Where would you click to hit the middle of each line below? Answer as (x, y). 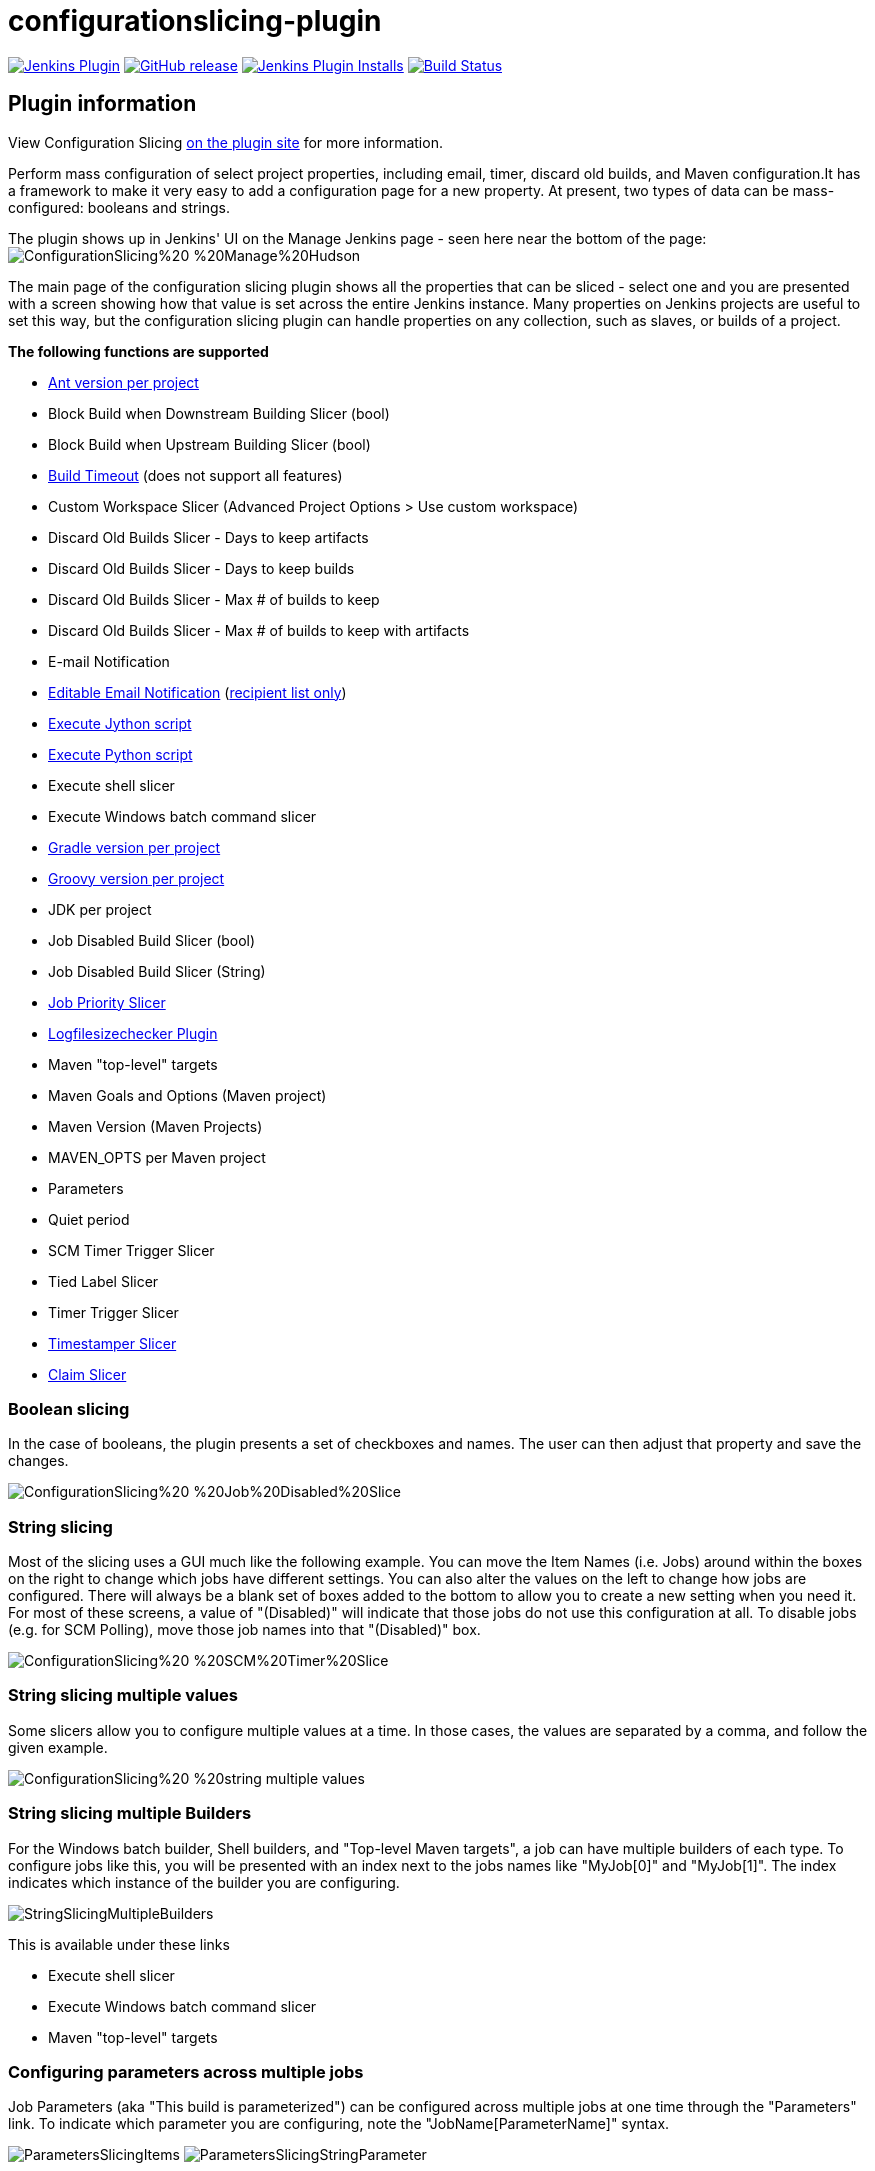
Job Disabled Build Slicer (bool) (152, 940)
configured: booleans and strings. (119, 207)
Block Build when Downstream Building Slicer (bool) (219, 413)
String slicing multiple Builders (130, 1813)
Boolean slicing (69, 1408)
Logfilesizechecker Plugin (133, 1033)
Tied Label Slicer (103, 1281)
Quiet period (89, 1219)
